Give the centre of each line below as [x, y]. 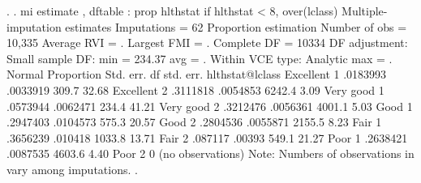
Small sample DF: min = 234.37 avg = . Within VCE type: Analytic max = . [200, 58]
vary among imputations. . [72, 169]
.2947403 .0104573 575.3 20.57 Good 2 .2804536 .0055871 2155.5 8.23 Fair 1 [194, 122]
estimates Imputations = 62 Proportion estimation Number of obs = [236, 26]
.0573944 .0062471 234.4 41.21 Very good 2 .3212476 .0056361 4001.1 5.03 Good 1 [210, 106]
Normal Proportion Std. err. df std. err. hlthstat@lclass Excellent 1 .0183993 [197, 74]
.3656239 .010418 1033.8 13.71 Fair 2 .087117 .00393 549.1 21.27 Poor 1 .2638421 [207, 137]
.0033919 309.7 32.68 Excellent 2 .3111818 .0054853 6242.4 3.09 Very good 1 [195, 89]
